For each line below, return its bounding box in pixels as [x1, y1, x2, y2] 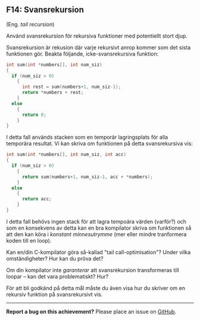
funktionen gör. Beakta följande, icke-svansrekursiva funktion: [6, 50, 159, 57]
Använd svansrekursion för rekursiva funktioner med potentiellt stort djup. [6, 32, 187, 39]
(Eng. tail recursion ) [6, 20, 55, 27]
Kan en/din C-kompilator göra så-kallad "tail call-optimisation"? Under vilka [6, 248, 191, 256]
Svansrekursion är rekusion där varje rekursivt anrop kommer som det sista [6, 44, 191, 51]
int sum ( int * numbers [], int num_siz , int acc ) [6, 152, 127, 158]
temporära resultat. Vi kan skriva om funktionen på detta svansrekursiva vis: [6, 140, 193, 147]
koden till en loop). [6, 237, 52, 244]
